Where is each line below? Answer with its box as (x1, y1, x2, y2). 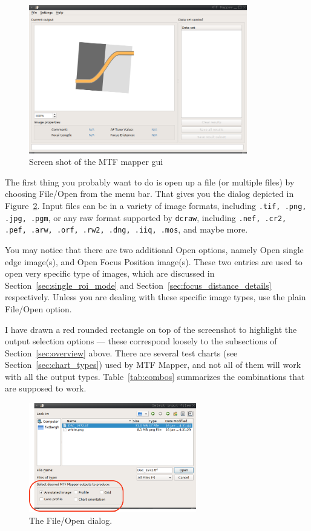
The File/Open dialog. (29, 513, 113, 526)
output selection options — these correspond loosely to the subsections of (5, 335, 277, 347)
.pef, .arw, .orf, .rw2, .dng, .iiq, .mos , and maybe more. (5, 223, 248, 236)
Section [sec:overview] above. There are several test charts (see (5, 346, 238, 359)
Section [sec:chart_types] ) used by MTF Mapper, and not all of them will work (5, 358, 301, 371)
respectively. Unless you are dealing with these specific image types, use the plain (5, 291, 306, 303)
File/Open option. (5, 302, 72, 315)
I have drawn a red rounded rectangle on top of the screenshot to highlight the (5, 323, 297, 335)
